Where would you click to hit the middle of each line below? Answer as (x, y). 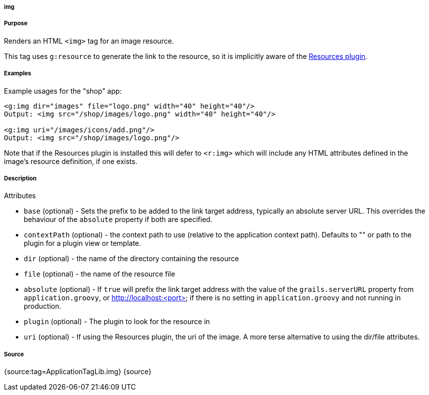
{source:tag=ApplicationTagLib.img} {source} (78, 372)
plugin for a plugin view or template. (82, 243)
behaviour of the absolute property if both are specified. (118, 220)
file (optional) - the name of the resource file (100, 274)
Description (20, 178)
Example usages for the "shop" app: (63, 91)
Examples (18, 74)
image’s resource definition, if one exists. (71, 161)
